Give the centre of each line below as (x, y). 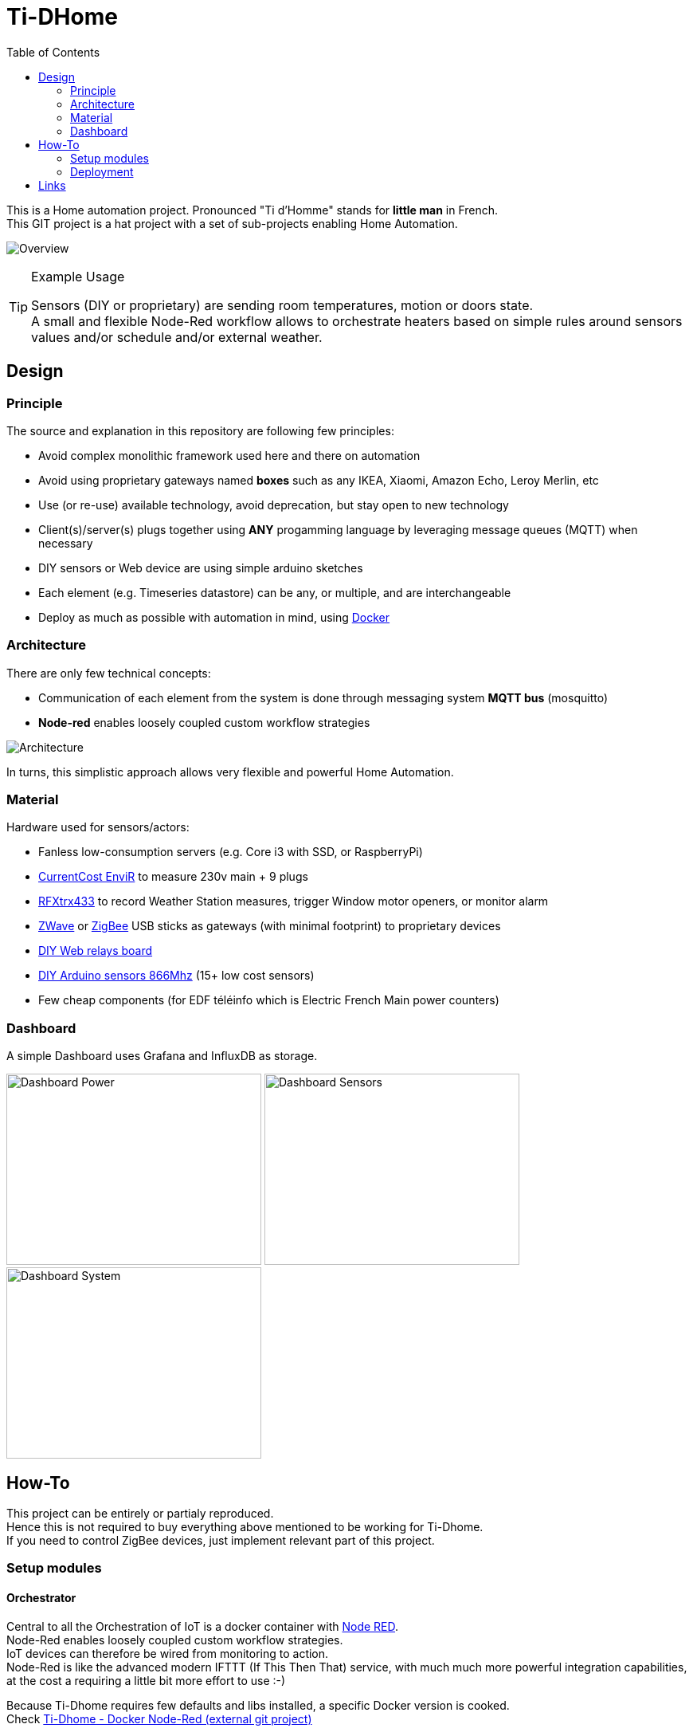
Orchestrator (41, 1598)
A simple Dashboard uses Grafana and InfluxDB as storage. (162, 1056)
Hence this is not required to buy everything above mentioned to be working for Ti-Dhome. (245, 1527)
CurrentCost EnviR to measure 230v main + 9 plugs (173, 877)
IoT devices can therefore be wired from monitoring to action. (168, 1653)
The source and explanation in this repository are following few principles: (200, 430)
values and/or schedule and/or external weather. (177, 337)
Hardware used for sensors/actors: (98, 827)
